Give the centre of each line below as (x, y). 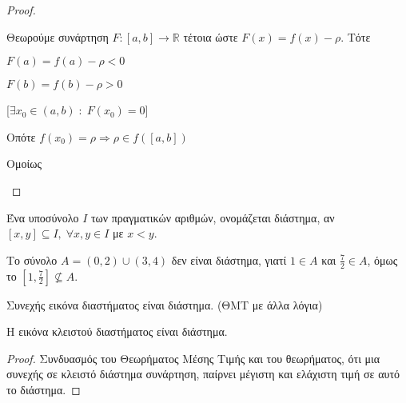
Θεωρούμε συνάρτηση (58, 36)
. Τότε (356, 36)
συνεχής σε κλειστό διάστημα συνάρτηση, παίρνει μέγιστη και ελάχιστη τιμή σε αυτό (203, 374)
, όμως (382, 259)
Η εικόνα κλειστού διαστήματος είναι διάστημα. (117, 331)
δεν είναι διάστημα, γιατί (229, 259)
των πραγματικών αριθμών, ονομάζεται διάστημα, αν (213, 217)
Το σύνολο (32, 259)
